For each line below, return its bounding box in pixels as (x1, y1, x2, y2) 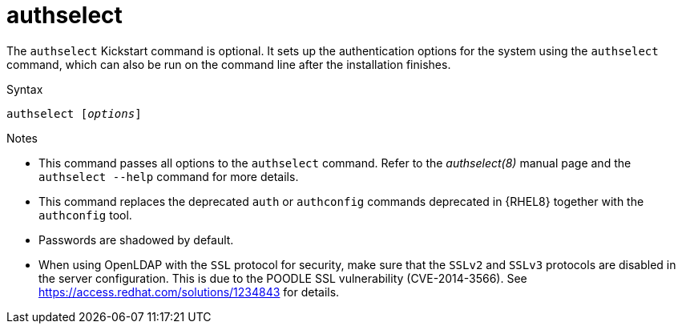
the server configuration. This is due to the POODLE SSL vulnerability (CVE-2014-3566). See (38, 271, 527, 285)
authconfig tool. (38, 207, 132, 222)
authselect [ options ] (6, 107, 142, 120)
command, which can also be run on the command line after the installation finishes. (6, 57, 451, 71)
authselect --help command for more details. (38, 169, 299, 183)
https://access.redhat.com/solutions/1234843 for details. (38, 284, 340, 299)
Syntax (6, 82, 43, 96)
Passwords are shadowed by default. (38, 232, 234, 247)
